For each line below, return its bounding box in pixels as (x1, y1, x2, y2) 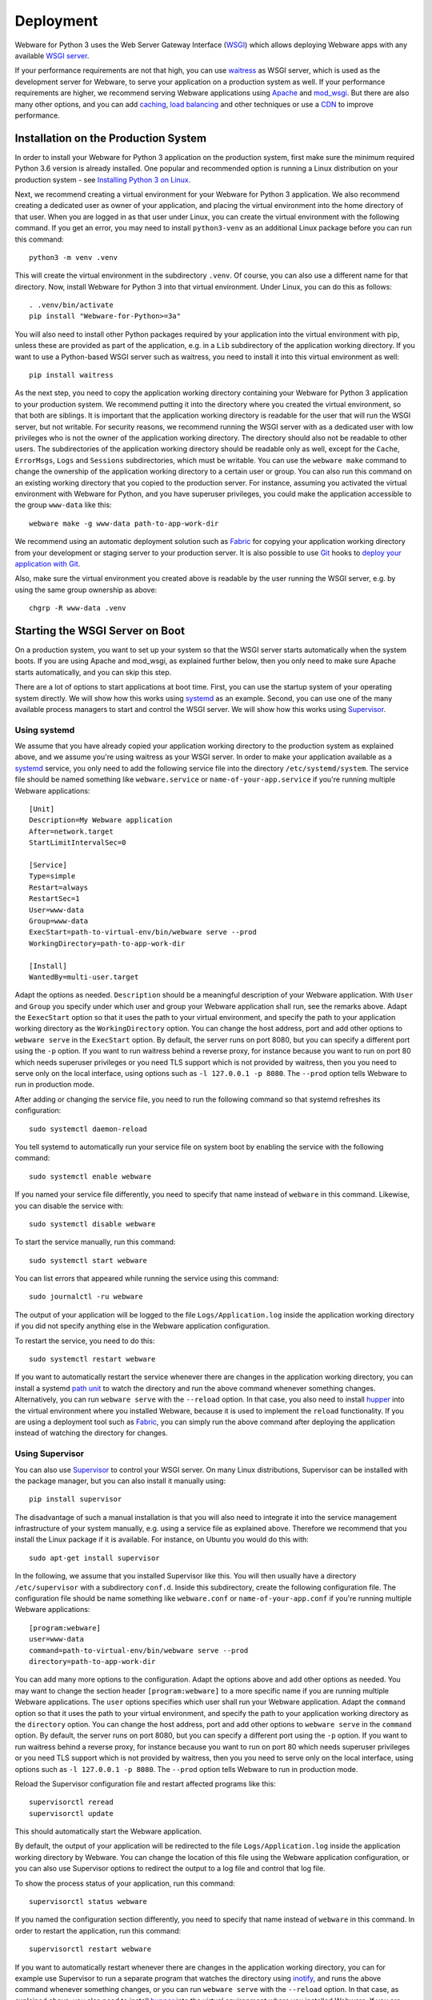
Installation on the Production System (14, 131, 207, 145)
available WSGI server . (14, 50, 90, 60)
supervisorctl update (29, 1809, 114, 1818)
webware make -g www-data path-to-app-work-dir (29, 518, 219, 528)
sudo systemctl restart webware (29, 1354, 156, 1364)
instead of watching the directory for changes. (14, 1428, 168, 1438)
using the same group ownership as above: (14, 585, 158, 594)
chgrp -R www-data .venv (29, 604, 126, 613)
